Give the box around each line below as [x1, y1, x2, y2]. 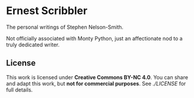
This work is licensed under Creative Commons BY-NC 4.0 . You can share [6, 73, 189, 80]
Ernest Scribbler [6, 4, 88, 18]
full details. [6, 86, 33, 93]
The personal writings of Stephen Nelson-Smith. [6, 23, 124, 31]
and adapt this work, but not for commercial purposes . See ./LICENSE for [6, 80, 186, 87]
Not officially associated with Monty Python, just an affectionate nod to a [6, 35, 183, 42]
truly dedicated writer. [6, 41, 60, 48]
